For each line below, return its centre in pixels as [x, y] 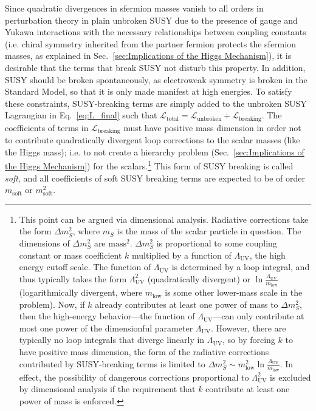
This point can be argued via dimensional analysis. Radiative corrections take [164, 219]
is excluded [290, 377]
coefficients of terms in [47, 127]
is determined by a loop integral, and [241, 267]
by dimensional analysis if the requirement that [107, 389]
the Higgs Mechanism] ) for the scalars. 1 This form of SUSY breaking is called [149, 165]
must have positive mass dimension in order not [212, 127]
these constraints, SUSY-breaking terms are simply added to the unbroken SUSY [156, 103]
